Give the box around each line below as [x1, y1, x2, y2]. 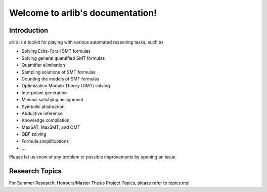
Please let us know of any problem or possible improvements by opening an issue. [9, 154, 177, 160]
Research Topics [9, 167, 62, 175]
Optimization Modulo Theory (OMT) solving [21, 83, 110, 89]
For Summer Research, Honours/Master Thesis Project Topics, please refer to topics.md [9, 180, 189, 186]
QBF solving [21, 131, 46, 137]
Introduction [9, 26, 48, 35]
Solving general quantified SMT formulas [21, 55, 105, 61]
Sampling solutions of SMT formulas [21, 69, 96, 75]
